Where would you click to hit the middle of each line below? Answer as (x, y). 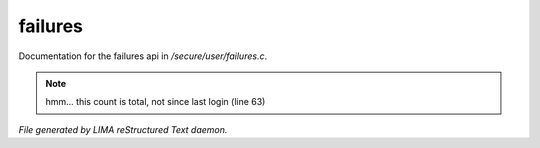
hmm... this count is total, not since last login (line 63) (155, 102)
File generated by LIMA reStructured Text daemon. (123, 129)
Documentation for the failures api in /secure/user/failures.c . (143, 56)
